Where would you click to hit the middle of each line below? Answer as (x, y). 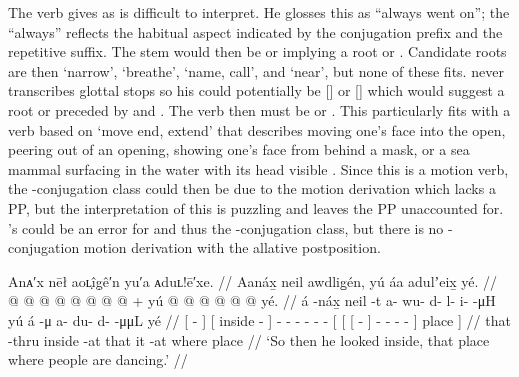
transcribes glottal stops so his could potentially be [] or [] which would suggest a (256, 90)
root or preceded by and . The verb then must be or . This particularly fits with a (259, 109)
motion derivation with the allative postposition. (232, 247)
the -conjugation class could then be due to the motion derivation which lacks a (252, 188)
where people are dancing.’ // (98, 359)
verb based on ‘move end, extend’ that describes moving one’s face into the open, (257, 129)
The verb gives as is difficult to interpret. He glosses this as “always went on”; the (259, 12)
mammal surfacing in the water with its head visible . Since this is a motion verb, (258, 168)
